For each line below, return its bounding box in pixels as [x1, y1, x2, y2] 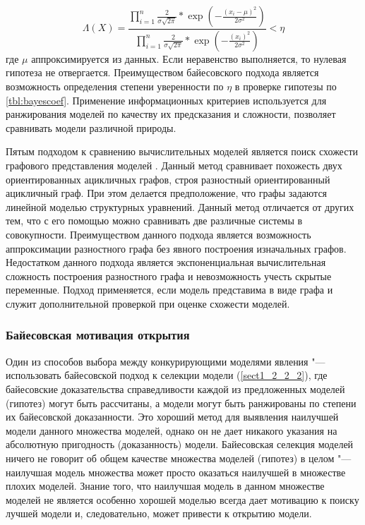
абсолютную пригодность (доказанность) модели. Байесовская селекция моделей [6, 437, 354, 452]
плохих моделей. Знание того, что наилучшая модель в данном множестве [6, 478, 325, 493]
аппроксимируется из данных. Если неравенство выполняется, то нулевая [31, 51, 347, 66]
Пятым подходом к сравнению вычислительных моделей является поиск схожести [6, 144, 359, 159]
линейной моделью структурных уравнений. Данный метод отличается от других [6, 199, 354, 214]
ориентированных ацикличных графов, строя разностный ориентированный [6, 171, 330, 186]
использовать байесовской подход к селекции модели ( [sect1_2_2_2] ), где [6, 368, 328, 382]
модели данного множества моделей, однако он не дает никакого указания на [6, 423, 337, 437]
